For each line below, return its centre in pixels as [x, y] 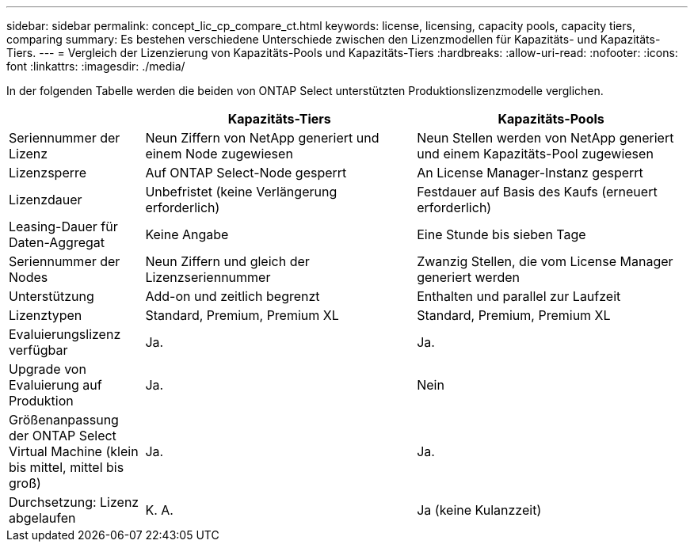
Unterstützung [51, 296]
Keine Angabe [187, 234]
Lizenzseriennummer [208, 277]
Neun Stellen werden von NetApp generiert [545, 138]
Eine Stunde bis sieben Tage [501, 234]
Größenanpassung [64, 420]
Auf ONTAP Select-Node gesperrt [246, 173]
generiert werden [468, 277]
